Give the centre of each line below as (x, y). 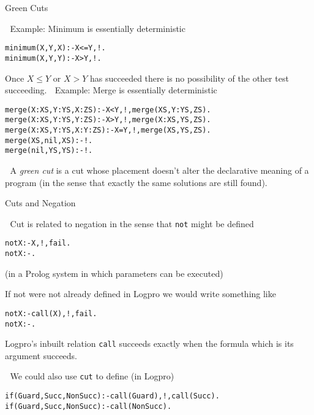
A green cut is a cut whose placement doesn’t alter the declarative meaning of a (159, 170)
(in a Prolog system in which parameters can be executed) (114, 273)
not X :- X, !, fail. (38, 243)
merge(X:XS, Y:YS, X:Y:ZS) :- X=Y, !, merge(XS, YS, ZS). (108, 130)
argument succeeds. (41, 355)
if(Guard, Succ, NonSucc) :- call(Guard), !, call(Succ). (112, 396)
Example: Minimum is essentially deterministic (98, 28)
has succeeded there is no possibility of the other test (189, 78)
